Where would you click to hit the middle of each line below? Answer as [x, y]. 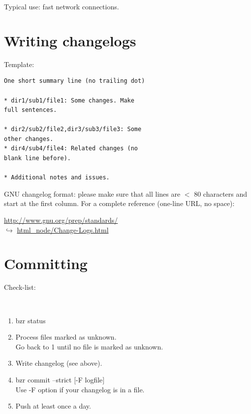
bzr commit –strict [44, 379]
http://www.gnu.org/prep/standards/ [61, 220]
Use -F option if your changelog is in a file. [80, 389]
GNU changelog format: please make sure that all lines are [92, 193]
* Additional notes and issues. [57, 178]
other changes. [29, 139]
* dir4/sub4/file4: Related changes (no [71, 149]
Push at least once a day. [53, 406]
